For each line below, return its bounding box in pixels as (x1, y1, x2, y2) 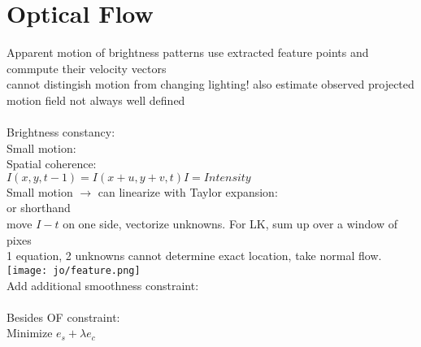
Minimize (7, 324, 53, 341)
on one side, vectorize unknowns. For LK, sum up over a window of (63, 215, 397, 232)
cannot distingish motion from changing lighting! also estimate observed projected (7, 76, 414, 93)
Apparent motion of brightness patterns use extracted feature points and (7, 44, 369, 61)
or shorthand (7, 199, 71, 216)
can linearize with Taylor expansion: (98, 183, 278, 200)
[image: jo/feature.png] (7, 264, 141, 276)
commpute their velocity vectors (7, 59, 167, 76)
